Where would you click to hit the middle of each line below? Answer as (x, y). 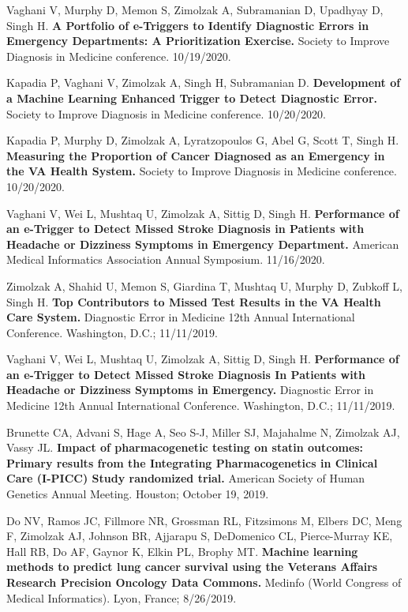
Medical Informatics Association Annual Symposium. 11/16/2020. (166, 259)
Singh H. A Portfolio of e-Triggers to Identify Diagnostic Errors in (188, 25)
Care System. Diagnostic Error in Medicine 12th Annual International (181, 317)
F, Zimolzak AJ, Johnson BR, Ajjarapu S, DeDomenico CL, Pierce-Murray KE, (200, 536)
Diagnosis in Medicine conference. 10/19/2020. (119, 56)
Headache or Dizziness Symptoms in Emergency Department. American (203, 244)
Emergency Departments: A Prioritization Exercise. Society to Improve (198, 41)
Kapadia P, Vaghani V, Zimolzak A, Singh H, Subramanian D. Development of (204, 83)
